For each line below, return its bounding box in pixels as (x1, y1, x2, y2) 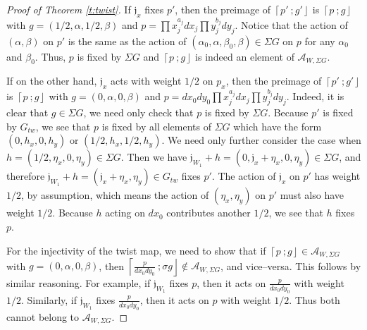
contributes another (166, 205, 251, 220)
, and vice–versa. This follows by (220, 258, 361, 273)
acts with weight (111, 73, 182, 88)
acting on (105, 205, 145, 220)
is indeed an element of (195, 49, 294, 63)
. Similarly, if (21, 292, 77, 307)
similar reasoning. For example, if (6, 275, 151, 290)
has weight (314, 169, 361, 183)
